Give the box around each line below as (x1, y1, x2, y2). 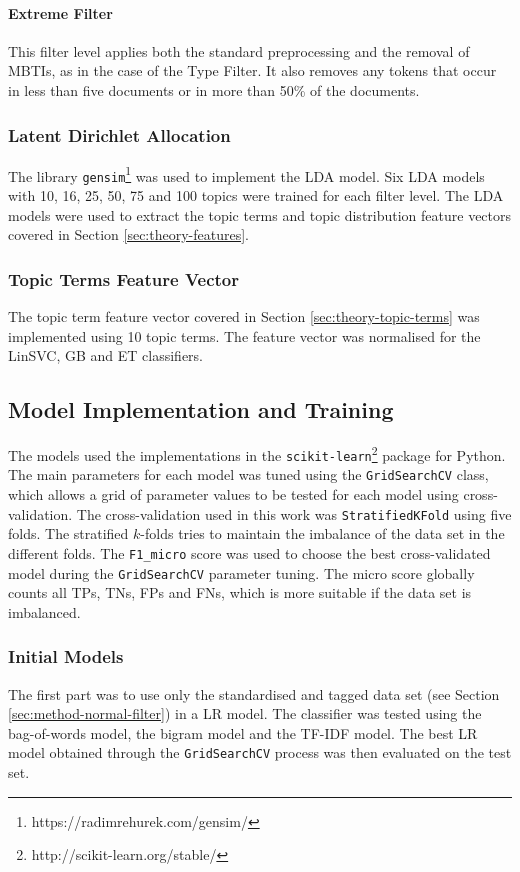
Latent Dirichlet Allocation (8, 122, 231, 147)
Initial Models (8, 644, 124, 669)
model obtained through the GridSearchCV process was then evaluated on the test (8, 742, 512, 763)
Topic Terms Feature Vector (8, 266, 240, 291)
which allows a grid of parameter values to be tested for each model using (8, 484, 459, 505)
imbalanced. (8, 601, 81, 622)
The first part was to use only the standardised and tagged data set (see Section (8, 683, 500, 704)
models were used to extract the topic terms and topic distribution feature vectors (8, 204, 512, 225)
